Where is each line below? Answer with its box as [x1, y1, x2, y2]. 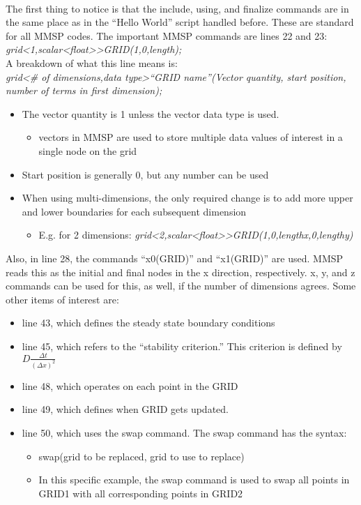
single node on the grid [38, 143, 137, 158]
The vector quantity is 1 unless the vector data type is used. [22, 106, 279, 121]
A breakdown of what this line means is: [6, 55, 178, 70]
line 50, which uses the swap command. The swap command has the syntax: [22, 425, 347, 440]
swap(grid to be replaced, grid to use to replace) [38, 449, 245, 463]
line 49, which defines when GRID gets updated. [22, 402, 229, 416]
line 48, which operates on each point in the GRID [22, 378, 238, 393]
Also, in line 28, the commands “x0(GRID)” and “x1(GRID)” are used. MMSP [6, 250, 344, 265]
